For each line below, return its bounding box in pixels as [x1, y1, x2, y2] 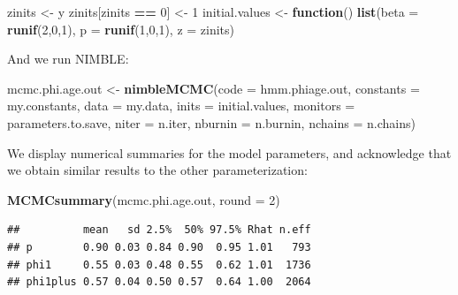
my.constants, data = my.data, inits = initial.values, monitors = [7, 96, 355, 115]
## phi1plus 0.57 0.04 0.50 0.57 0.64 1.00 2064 [7, 276, 311, 289]
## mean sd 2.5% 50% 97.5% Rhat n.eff [7, 223, 311, 237]
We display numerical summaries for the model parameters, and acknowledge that [7, 143, 452, 162]
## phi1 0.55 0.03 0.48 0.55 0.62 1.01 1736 [7, 258, 311, 271]
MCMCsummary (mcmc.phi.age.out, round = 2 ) [7, 190, 280, 208]
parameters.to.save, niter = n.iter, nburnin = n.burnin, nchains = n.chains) [7, 113, 416, 132]
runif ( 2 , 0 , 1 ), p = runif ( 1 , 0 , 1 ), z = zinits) [7, 19, 235, 38]
